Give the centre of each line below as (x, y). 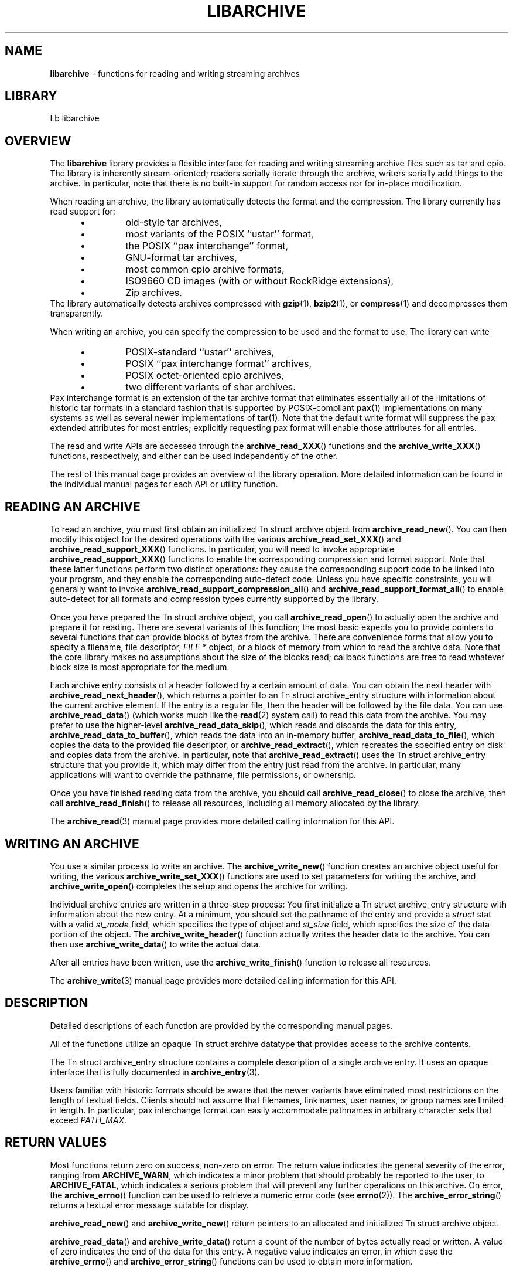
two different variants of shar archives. (211, 387)
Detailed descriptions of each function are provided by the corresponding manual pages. (221, 1025)
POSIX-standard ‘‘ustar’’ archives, (200, 352)
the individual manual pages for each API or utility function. (164, 484)
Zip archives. (154, 293)
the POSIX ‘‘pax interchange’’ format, (207, 246)
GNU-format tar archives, (181, 258)
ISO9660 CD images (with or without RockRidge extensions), (260, 281)
